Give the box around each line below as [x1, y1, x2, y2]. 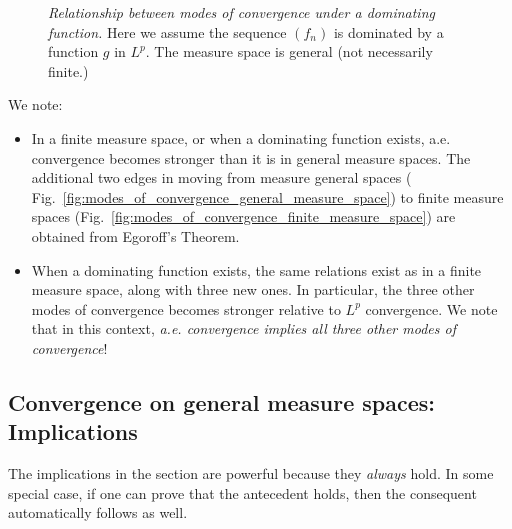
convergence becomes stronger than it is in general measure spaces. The [31, 147, 471, 168]
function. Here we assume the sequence [48, 21, 287, 42]
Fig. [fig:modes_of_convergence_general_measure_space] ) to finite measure [31, 186, 504, 207]
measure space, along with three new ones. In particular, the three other [31, 279, 475, 300]
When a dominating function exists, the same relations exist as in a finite [31, 259, 482, 280]
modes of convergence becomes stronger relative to [31, 298, 341, 319]
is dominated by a [333, 21, 444, 42]
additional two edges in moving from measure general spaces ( [31, 167, 412, 188]
